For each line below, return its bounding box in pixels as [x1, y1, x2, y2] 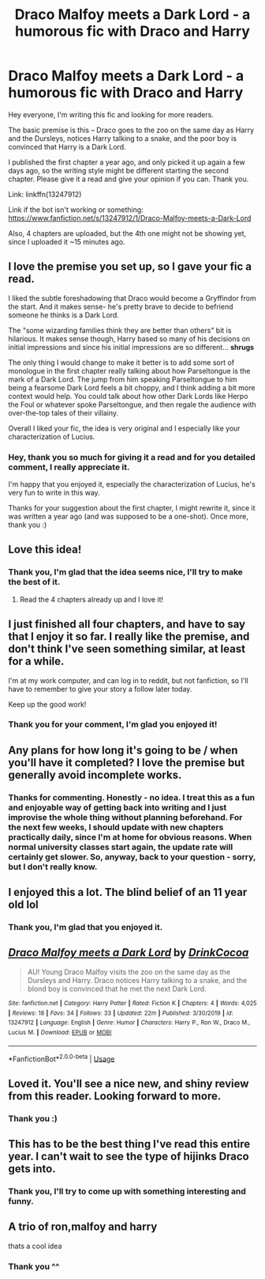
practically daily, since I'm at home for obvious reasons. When [8, 831, 252, 842]
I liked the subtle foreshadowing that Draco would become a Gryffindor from [8, 293, 256, 302]
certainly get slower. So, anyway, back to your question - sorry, [8, 851, 256, 862]
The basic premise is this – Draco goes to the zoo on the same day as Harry [8, 125, 255, 135]
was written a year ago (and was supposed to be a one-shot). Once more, [8, 512, 248, 522]
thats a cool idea [8, 1241, 62, 1251]
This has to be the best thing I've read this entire [8, 1137, 251, 1151]
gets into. [8, 1162, 57, 1175]
